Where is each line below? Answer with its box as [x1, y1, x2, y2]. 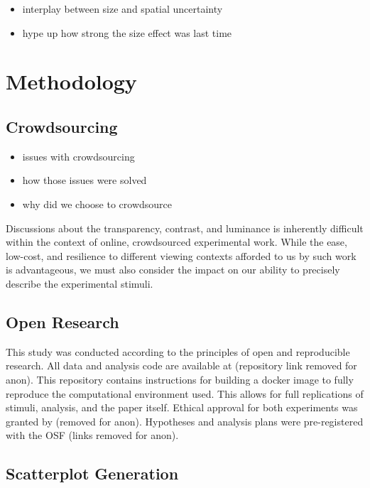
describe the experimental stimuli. [6, 276, 153, 291]
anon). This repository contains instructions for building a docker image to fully [6, 372, 354, 386]
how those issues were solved [22, 173, 147, 188]
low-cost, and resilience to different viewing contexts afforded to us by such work [6, 248, 357, 263]
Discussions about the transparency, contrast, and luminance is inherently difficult [6, 220, 364, 235]
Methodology [6, 67, 137, 96]
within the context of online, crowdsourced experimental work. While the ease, [6, 234, 347, 249]
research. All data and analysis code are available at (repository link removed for [6, 358, 357, 373]
